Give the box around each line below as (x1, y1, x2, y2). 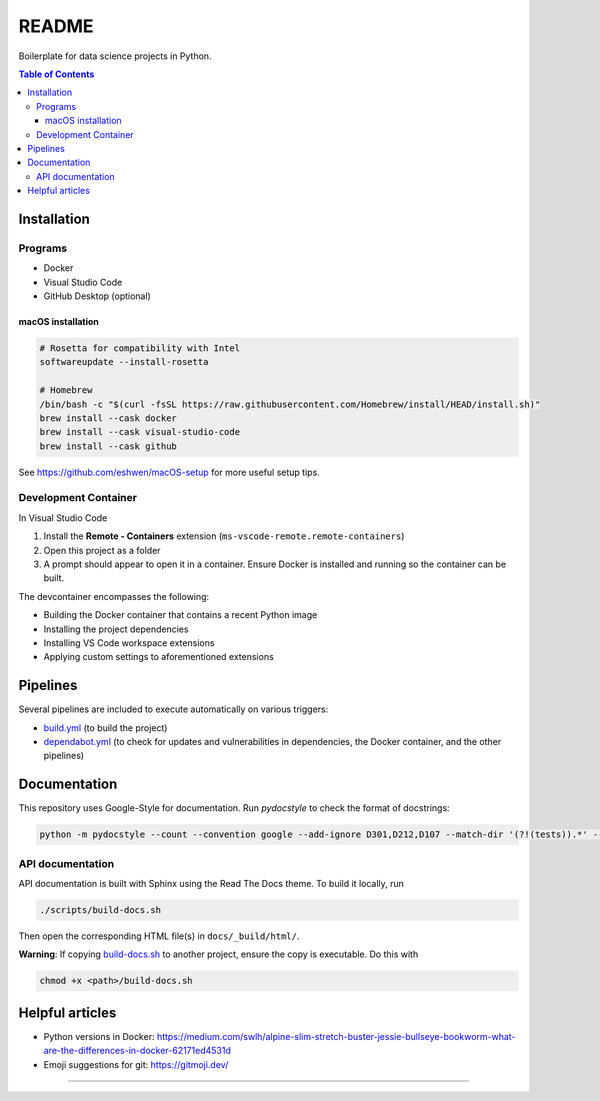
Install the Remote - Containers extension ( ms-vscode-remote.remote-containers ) (43, 530, 405, 542)
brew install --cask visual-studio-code (39, 426, 240, 438)
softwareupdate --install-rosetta (39, 356, 209, 368)
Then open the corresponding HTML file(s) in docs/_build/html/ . (18, 930, 300, 942)
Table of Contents (18, 68, 95, 80)
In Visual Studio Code (18, 511, 108, 524)
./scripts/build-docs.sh (39, 905, 162, 916)
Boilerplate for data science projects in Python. (18, 50, 212, 62)
